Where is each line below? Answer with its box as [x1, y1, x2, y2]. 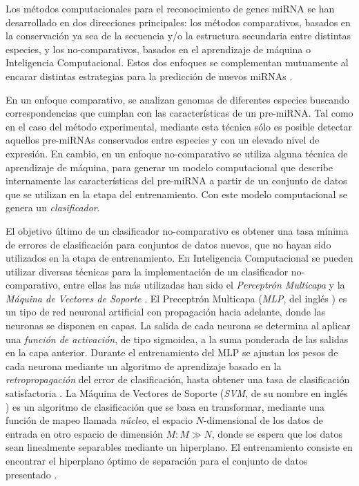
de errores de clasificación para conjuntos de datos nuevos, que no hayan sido [6, 237, 331, 251]
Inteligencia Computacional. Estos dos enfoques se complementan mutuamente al [6, 55, 349, 70]
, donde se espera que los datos [211, 426, 343, 440]
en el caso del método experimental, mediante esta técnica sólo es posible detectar [6, 119, 353, 133]
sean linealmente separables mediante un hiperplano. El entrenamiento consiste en [6, 440, 353, 454]
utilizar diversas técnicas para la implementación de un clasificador [6, 264, 289, 278]
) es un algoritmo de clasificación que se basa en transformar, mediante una [6, 399, 325, 414]
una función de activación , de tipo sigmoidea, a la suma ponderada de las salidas [6, 331, 349, 346]
